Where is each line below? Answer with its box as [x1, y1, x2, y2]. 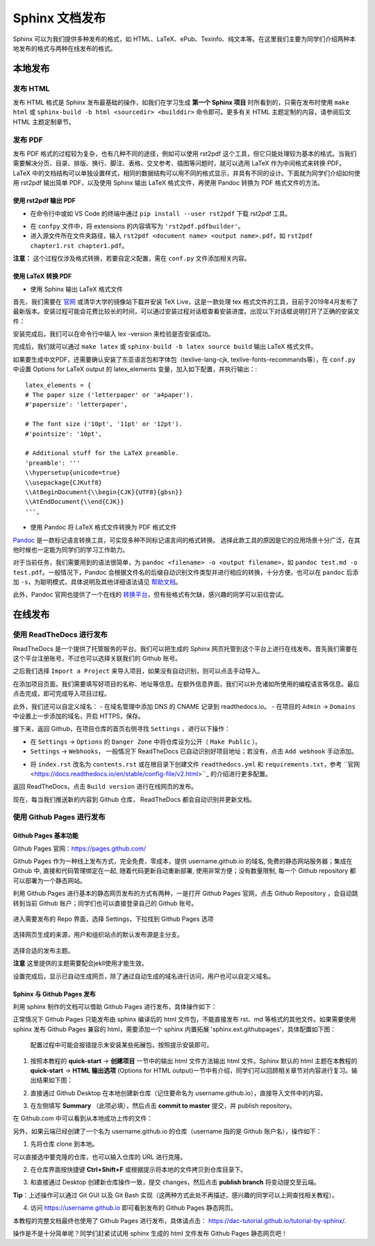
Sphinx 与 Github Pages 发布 [12, 990, 97, 998]
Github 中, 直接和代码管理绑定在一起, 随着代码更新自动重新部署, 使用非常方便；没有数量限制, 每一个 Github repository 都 [12, 867, 356, 875]
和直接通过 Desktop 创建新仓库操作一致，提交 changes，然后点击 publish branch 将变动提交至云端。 [30, 1178, 320, 1186]
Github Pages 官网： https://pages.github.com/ [12, 844, 147, 853]
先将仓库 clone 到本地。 [30, 1140, 99, 1148]
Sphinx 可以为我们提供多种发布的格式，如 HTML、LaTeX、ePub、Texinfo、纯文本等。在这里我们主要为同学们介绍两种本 [12, 35, 356, 43]
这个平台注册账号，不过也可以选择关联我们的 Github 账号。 [12, 654, 182, 663]
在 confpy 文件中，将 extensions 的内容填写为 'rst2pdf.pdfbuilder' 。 [30, 222, 244, 230]
